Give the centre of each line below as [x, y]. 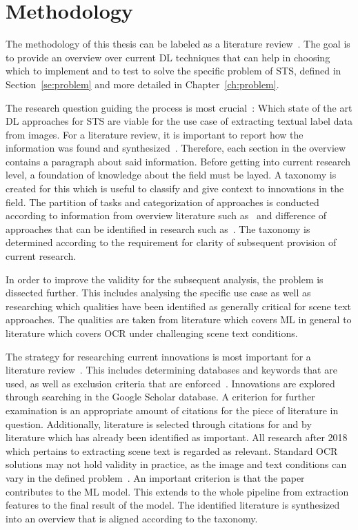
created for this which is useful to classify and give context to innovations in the [175, 188]
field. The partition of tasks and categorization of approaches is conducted [162, 202]
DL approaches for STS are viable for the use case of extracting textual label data [179, 121]
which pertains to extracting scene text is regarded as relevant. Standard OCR [172, 450]
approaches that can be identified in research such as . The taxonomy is [158, 228]
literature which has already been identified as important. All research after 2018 [177, 437]
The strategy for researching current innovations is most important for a [158, 356]
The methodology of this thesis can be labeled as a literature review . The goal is [178, 44]
